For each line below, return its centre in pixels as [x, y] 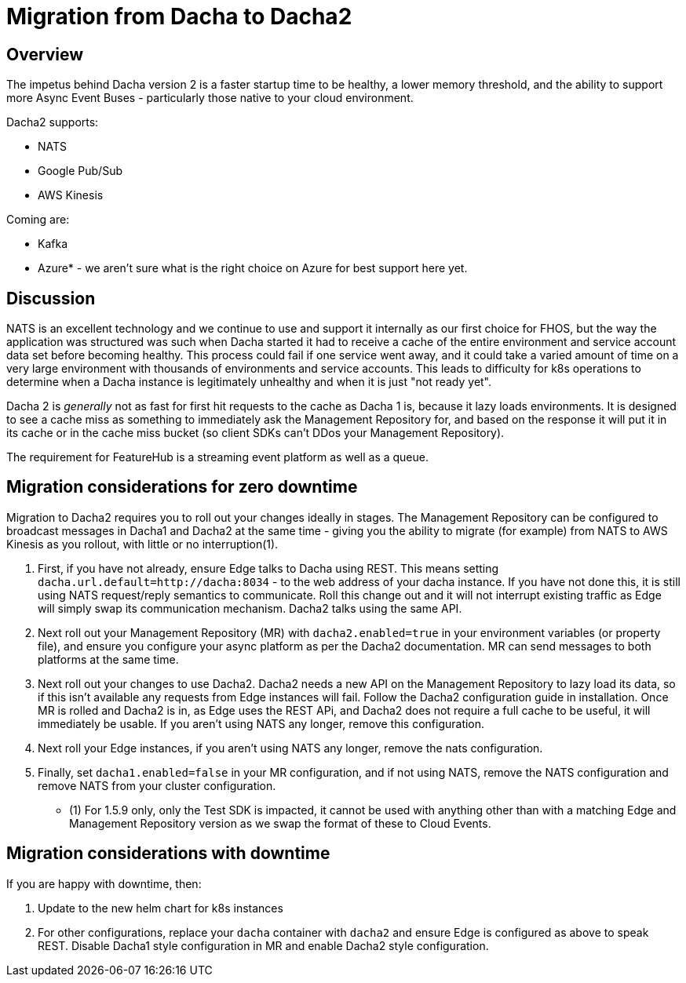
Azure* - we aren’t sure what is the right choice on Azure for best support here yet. [253, 268]
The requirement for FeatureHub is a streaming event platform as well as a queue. [218, 457]
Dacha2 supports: [53, 122]
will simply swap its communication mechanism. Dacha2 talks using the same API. [250, 608]
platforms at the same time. [108, 659]
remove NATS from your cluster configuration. [157, 785]
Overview [45, 54]
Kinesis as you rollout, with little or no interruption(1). [142, 544]
